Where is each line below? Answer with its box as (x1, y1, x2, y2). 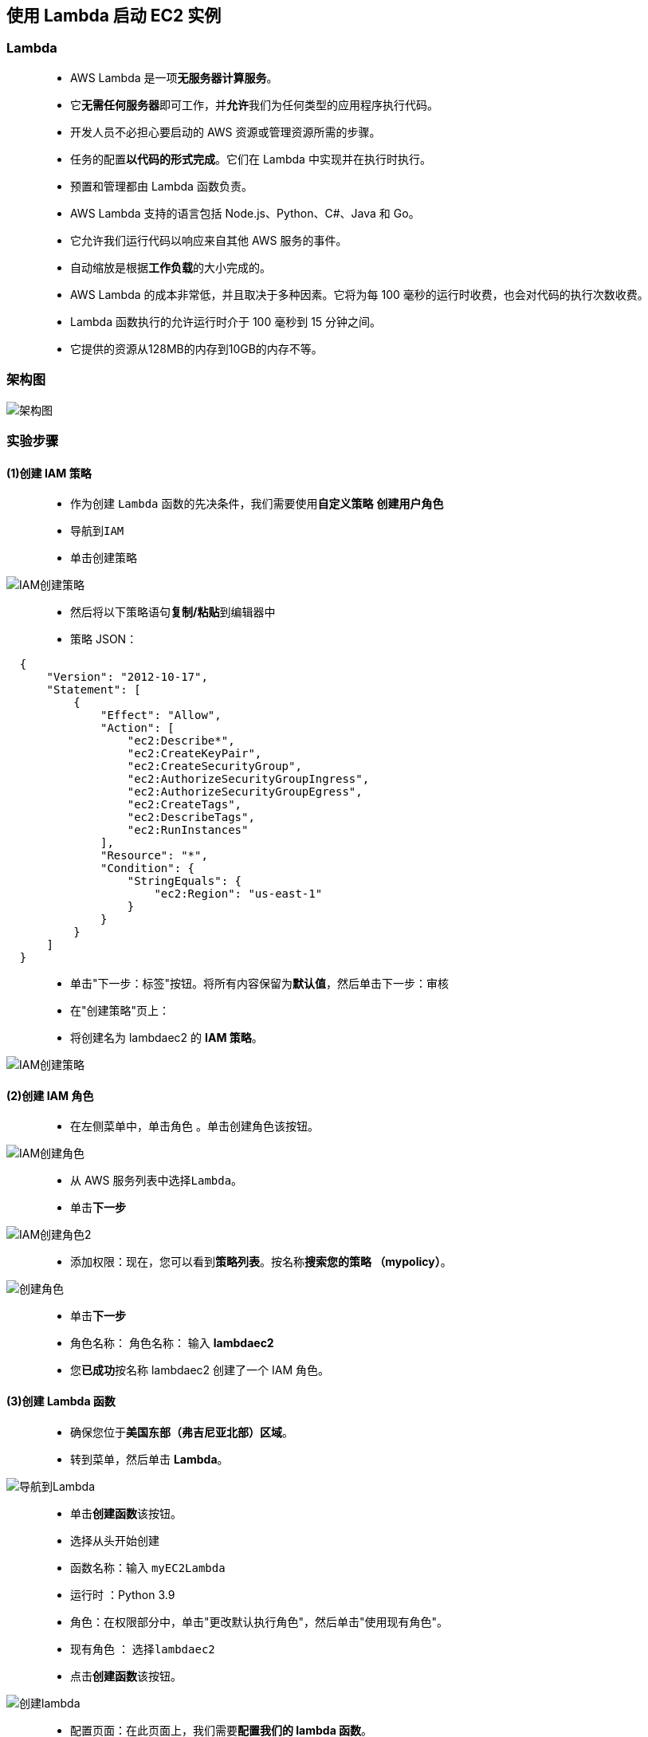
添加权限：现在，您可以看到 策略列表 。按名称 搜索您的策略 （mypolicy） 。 (70, 1255, 452, 1269)
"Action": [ (100, 721, 175, 735)
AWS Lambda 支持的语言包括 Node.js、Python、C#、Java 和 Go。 (70, 206, 420, 220)
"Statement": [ (46, 683, 141, 697)
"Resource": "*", (100, 849, 208, 863)
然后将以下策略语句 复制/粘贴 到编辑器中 (70, 605, 276, 619)
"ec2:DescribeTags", (127, 811, 255, 824)
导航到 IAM (70, 524, 124, 538)
